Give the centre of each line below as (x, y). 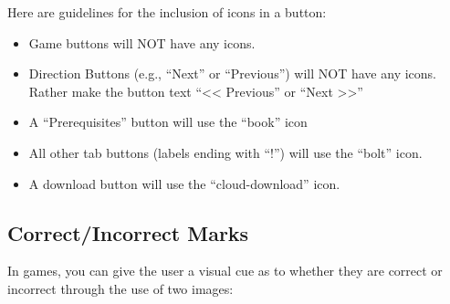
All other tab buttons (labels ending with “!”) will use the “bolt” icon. (225, 152)
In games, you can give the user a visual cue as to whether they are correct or (225, 271)
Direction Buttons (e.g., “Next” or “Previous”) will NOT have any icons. (232, 73)
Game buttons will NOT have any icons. (142, 42)
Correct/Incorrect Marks (128, 232)
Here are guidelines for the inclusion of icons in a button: (167, 12)
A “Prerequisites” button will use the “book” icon (168, 122)
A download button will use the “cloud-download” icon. (184, 183)
